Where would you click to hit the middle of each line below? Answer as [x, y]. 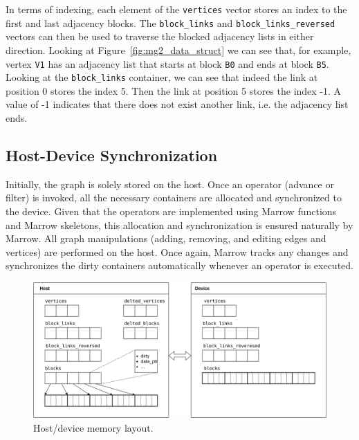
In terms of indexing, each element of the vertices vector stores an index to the [176, 9]
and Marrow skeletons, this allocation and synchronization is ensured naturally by [179, 224]
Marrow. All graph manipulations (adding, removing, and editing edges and [166, 238]
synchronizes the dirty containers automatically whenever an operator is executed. [179, 265]
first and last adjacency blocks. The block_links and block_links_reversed [171, 22]
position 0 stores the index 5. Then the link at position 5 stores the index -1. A [174, 90]
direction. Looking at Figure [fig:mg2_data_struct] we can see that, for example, [178, 49]
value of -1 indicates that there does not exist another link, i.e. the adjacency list [177, 104]
